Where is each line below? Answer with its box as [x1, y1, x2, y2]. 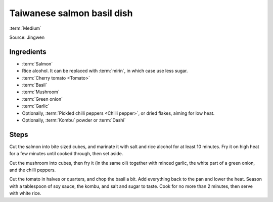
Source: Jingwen [9, 34, 45, 40]
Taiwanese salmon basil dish [9, 8, 133, 19]
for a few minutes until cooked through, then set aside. [9, 151, 123, 157]
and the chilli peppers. [9, 167, 56, 173]
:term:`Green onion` [22, 96, 63, 102]
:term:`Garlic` [22, 103, 50, 109]
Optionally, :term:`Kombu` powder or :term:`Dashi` [22, 117, 126, 123]
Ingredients [9, 47, 47, 56]
